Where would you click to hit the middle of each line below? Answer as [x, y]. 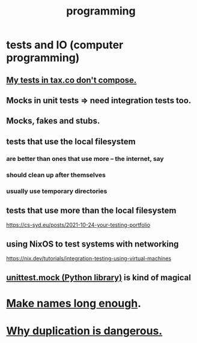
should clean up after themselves [56, 175]
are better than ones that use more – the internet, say [85, 159]
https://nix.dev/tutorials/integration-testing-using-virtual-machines [89, 259]
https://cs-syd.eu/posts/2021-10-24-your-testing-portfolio [78, 225]
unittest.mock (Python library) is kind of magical [98, 278]
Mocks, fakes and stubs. [53, 121]
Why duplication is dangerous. [84, 331]
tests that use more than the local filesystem [91, 210]
